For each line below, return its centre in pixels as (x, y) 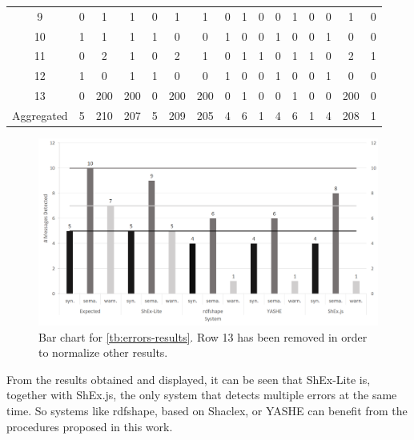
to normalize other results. (103, 352)
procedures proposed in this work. (90, 426)
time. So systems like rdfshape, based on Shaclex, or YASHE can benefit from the (207, 410)
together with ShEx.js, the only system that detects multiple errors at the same (202, 395)
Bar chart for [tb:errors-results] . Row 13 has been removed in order (203, 336)
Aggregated (40, 115)
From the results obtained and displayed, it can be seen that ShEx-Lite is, (189, 379)
